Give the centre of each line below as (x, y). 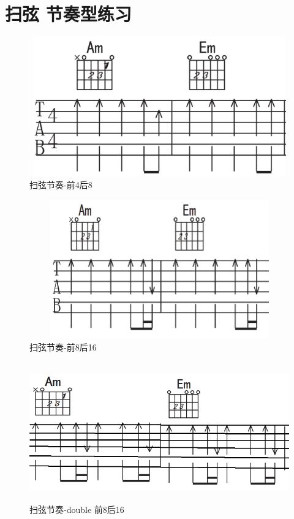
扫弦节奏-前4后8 (61, 185)
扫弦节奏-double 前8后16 (77, 510)
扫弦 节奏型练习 (68, 14)
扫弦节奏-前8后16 (63, 347)
